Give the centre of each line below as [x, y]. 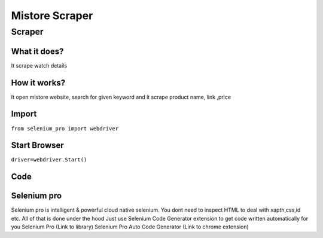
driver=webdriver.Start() [49, 160]
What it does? [37, 51]
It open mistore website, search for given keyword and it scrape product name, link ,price [121, 97]
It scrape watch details [39, 65]
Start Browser [37, 146]
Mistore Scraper [52, 16]
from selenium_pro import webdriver [65, 128]
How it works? [38, 83]
